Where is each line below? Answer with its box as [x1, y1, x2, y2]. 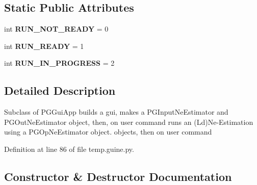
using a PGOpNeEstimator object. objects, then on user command [4, 126, 212, 137]
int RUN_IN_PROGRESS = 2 [4, 58, 115, 68]
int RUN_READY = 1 [4, 40, 84, 51]
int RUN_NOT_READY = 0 [4, 23, 109, 34]
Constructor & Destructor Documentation [4, 168, 232, 184]
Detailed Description [4, 83, 116, 98]
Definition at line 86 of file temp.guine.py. [4, 143, 134, 154]
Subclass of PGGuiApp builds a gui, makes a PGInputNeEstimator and [4, 107, 228, 117]
